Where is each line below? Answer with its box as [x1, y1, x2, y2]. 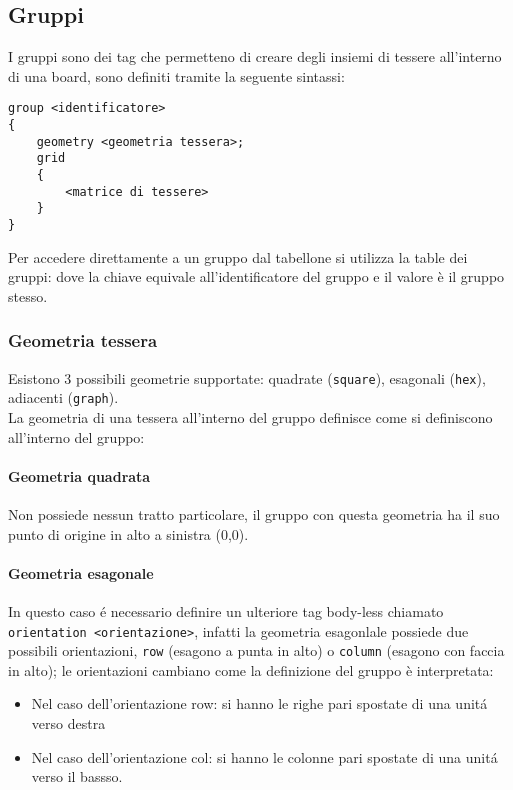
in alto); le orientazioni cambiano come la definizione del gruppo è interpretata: [8, 659, 494, 680]
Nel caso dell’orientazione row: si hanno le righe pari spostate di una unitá [31, 693, 488, 714]
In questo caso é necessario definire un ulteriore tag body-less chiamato [8, 600, 444, 621]
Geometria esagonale [8, 562, 154, 583]
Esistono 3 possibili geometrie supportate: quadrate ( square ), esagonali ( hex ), [8, 367, 486, 388]
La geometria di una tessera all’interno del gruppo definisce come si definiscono [8, 406, 493, 427]
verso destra [31, 713, 106, 734]
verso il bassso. [31, 766, 123, 787]
